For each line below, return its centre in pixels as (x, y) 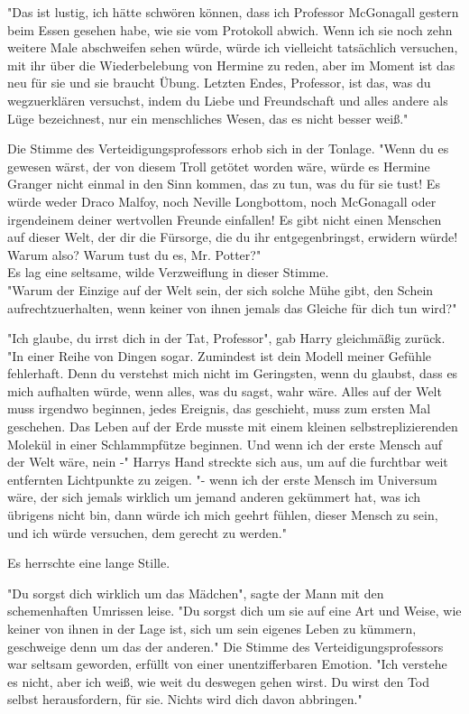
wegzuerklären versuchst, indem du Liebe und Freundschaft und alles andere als (228, 100)
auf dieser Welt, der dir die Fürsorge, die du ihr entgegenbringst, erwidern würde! (233, 237)
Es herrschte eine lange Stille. (89, 563)
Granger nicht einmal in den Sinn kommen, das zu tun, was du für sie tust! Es (224, 184)
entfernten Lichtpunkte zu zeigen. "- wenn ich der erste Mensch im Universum (222, 479)
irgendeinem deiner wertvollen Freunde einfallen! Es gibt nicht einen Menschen (225, 219)
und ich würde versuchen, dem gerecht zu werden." (147, 532)
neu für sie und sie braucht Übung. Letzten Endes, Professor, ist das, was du (219, 83)
